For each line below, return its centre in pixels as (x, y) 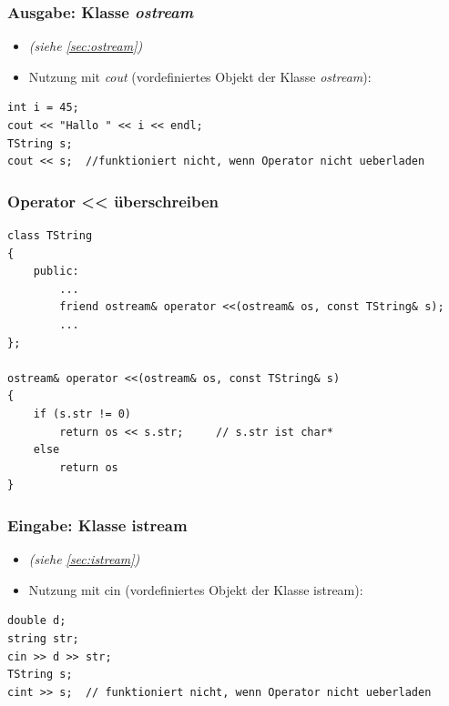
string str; (43, 638)
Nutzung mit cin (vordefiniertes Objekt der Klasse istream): (196, 589)
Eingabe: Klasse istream (97, 524)
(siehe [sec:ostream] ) (86, 46)
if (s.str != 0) (82, 414)
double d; (37, 621)
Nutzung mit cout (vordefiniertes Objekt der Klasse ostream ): (200, 76)
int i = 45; (43, 108)
